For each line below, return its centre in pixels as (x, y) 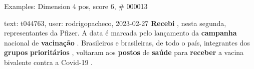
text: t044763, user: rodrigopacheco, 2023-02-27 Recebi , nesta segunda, (115, 23)
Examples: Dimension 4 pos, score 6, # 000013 (76, 6)
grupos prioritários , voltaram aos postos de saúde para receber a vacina (124, 52)
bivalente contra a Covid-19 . (48, 62)
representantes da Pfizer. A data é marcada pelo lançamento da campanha (120, 33)
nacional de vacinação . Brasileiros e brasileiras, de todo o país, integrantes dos (127, 42)
